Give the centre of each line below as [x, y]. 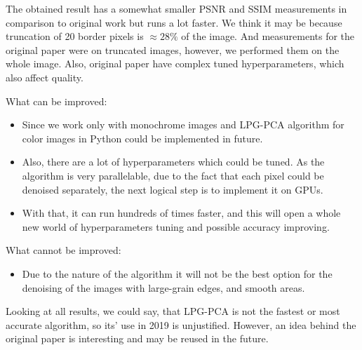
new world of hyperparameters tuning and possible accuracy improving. [176, 226]
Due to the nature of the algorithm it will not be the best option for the [177, 273]
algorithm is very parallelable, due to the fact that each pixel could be [173, 175]
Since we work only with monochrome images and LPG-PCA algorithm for [183, 124]
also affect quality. [45, 77]
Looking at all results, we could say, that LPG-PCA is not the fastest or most [173, 311]
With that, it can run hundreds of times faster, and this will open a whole [181, 213]
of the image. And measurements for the [268, 36]
